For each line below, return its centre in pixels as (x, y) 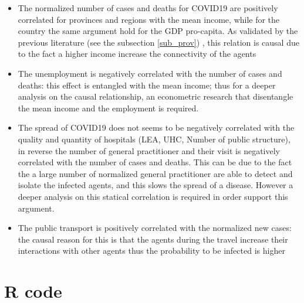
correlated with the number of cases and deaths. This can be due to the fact (155, 162)
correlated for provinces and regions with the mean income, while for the (149, 19)
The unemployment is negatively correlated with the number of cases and (150, 73)
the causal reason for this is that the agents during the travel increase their (153, 239)
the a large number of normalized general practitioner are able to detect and (155, 173)
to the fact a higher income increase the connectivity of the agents (137, 54)
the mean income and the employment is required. (108, 108)
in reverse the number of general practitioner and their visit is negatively (149, 150)
